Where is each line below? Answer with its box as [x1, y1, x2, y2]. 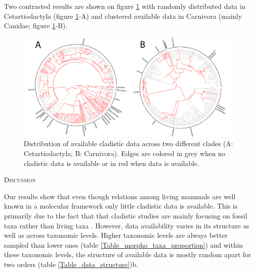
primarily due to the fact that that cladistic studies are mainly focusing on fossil [4, 210, 248, 220]
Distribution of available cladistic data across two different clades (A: [24, 138, 233, 149]
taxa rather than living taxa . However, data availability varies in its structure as [4, 220, 250, 230]
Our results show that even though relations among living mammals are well [4, 191, 236, 201]
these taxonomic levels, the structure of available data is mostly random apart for [4, 249, 251, 260]
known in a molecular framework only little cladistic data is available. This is [4, 201, 238, 211]
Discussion [4, 174, 36, 185]
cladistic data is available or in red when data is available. [24, 158, 199, 168]
